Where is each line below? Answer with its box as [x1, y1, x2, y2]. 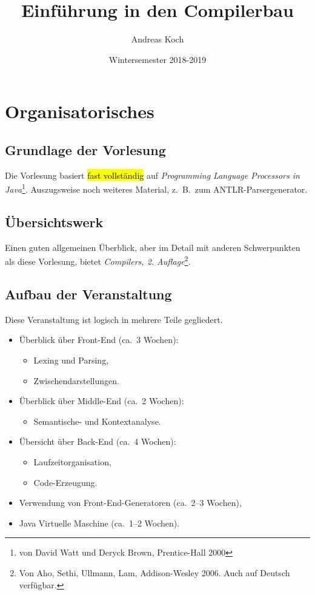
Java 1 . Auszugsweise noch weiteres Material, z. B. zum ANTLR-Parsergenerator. [5, 181, 308, 195]
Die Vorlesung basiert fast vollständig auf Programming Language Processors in [5, 168, 300, 181]
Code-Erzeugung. [33, 476, 98, 488]
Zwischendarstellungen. [33, 374, 119, 387]
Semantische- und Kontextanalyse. [33, 414, 161, 427]
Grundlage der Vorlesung [5, 140, 166, 159]
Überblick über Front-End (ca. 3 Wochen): [19, 333, 179, 346]
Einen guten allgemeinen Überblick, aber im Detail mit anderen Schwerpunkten [5, 241, 300, 253]
